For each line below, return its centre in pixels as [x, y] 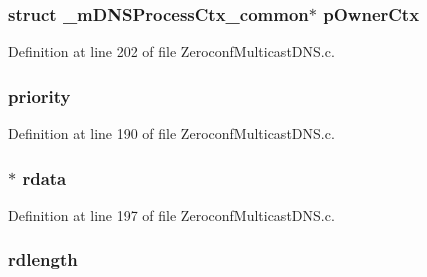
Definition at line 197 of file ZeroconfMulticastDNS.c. [171, 214]
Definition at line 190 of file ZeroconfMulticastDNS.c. [171, 133]
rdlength [43, 259]
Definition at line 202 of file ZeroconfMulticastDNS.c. [171, 51]
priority [39, 95]
